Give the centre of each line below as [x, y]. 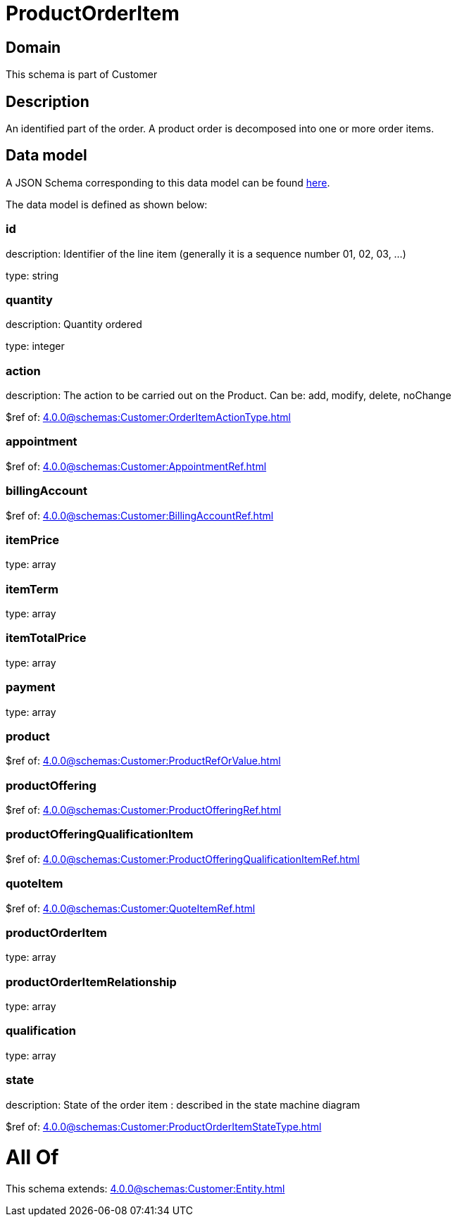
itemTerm [32, 589]
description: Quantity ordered [74, 325]
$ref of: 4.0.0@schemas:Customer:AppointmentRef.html [136, 466]
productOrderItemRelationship [91, 982]
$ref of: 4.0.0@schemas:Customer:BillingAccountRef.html [140, 515]
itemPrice [33, 540]
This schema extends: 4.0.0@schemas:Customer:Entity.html [145, 1189]
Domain [33, 47]
